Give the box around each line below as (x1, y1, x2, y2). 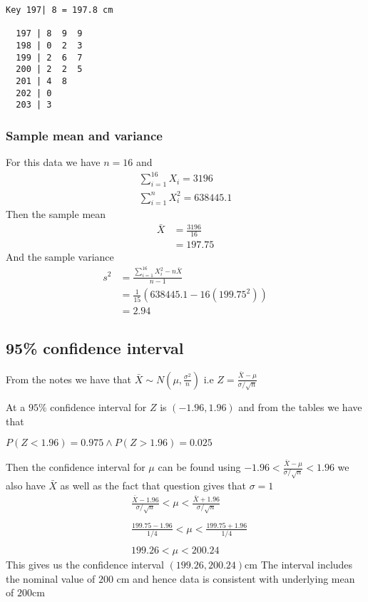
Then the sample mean (6, 207, 106, 222)
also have (6, 477, 46, 492)
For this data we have (6, 155, 101, 170)
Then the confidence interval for (6, 460, 145, 474)
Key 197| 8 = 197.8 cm (6, 5, 113, 15)
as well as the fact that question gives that (60, 477, 247, 492)
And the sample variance (6, 249, 114, 264)
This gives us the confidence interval (6, 557, 164, 572)
